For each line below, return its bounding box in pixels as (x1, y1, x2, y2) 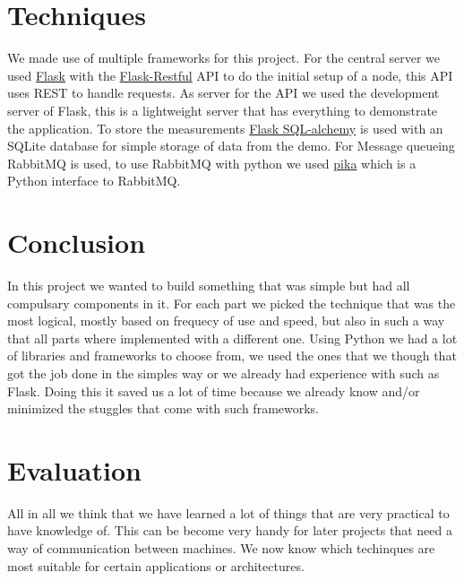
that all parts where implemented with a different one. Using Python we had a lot (7, 328, 458, 347)
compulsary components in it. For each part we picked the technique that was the (7, 293, 456, 312)
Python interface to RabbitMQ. (7, 171, 181, 190)
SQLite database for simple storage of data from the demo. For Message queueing (7, 136, 455, 155)
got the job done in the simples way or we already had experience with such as (7, 363, 440, 382)
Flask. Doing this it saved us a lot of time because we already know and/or (7, 381, 420, 400)
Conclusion (7, 224, 146, 261)
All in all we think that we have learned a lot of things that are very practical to (7, 503, 450, 522)
